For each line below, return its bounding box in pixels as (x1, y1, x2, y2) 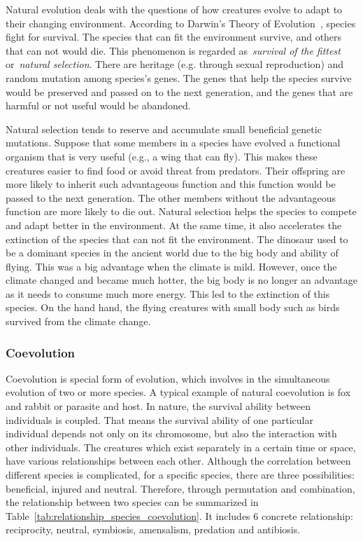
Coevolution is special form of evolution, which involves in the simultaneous (6, 371, 330, 385)
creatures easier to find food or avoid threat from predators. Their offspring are (6, 163, 346, 177)
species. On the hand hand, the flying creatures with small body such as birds (6, 300, 340, 315)
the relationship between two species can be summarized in (6, 495, 259, 509)
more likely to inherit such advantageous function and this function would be (6, 177, 336, 191)
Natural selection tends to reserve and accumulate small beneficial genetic (6, 121, 322, 136)
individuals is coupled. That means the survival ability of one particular (6, 412, 313, 427)
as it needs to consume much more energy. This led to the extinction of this (6, 286, 330, 301)
